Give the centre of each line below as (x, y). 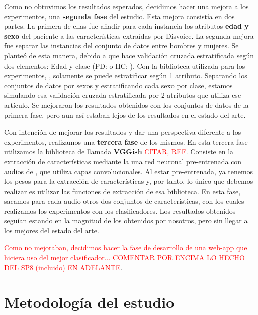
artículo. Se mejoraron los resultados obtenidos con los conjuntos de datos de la (126, 105)
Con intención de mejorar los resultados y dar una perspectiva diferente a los (123, 132)
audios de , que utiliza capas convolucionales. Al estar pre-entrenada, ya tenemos (129, 171)
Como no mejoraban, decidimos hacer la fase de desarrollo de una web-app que (126, 247)
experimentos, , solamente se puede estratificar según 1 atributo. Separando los (126, 75)
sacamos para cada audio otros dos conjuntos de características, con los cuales (124, 201)
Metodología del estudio (89, 302)
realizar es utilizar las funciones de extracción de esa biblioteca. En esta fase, (122, 191)
